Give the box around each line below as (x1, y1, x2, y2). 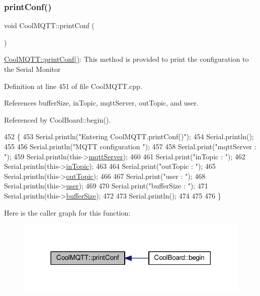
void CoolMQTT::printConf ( (4, 20, 95, 31)
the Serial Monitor (4, 64, 61, 74)
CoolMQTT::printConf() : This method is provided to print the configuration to (4, 54, 249, 64)
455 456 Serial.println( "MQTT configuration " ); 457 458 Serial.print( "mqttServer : (4, 141, 256, 151)
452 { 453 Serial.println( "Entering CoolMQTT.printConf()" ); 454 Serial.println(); (4, 131, 254, 142)
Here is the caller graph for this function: (4, 207, 131, 218)
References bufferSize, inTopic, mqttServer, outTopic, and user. (4, 97, 199, 108)
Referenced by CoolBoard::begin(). (4, 114, 111, 125)
